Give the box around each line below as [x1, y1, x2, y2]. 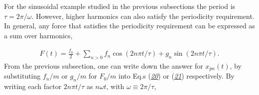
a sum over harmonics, [4, 30, 73, 40]
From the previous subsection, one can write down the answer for [4, 60, 203, 71]
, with [106, 81, 125, 92]
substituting [4, 71, 41, 81]
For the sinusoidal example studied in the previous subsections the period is [4, 1, 236, 11]
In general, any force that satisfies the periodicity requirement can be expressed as [4, 20, 255, 31]
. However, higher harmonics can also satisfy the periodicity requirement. [31, 10, 255, 21]
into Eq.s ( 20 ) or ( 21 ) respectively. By [119, 71, 235, 81]
